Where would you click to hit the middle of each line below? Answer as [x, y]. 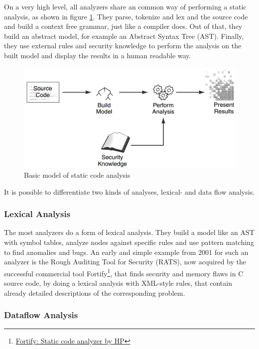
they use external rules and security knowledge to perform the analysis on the [123, 46]
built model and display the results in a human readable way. [98, 55]
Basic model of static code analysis [77, 174]
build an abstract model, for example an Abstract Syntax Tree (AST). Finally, [124, 36]
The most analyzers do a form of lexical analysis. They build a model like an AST [129, 232]
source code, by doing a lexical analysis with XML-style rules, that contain [118, 283]
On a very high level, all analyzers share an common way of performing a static [125, 6]
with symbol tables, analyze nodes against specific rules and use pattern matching [129, 242]
